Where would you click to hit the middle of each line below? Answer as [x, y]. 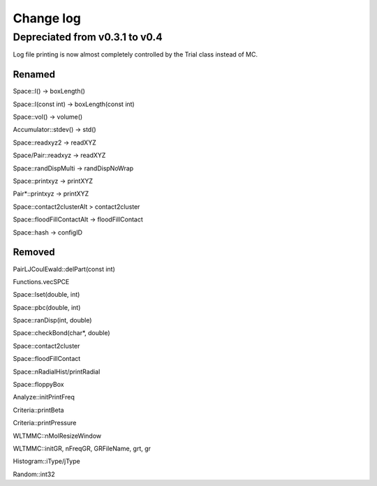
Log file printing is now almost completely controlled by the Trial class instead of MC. [135, 54]
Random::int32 [34, 474]
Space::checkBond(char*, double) [62, 333]
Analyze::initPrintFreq [44, 397]
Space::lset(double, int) [46, 295]
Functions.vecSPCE [41, 281]
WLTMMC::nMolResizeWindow [57, 436]
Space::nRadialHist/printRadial [57, 371]
